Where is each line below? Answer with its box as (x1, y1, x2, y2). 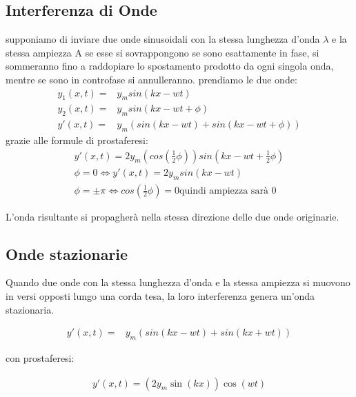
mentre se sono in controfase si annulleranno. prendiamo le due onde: (6, 72, 297, 86)
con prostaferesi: (6, 350, 75, 365)
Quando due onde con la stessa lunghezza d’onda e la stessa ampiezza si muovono (6, 275, 350, 289)
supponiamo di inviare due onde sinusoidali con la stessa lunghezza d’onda (6, 32, 320, 46)
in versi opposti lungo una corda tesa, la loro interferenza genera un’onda (6, 288, 315, 303)
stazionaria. (6, 302, 55, 316)
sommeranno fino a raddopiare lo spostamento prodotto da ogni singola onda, (6, 59, 334, 73)
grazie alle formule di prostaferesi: (6, 133, 148, 147)
